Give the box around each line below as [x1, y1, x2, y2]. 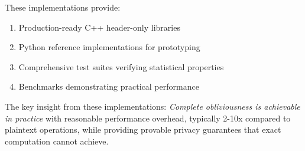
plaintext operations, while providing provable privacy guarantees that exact [5, 123, 281, 136]
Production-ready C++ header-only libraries [18, 21, 180, 33]
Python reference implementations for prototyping [18, 41, 200, 53]
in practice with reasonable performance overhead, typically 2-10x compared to [5, 111, 291, 124]
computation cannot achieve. [5, 134, 109, 147]
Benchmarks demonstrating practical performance [18, 80, 199, 93]
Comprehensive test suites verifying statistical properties [18, 60, 224, 73]
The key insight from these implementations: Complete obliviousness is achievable [5, 100, 300, 112]
